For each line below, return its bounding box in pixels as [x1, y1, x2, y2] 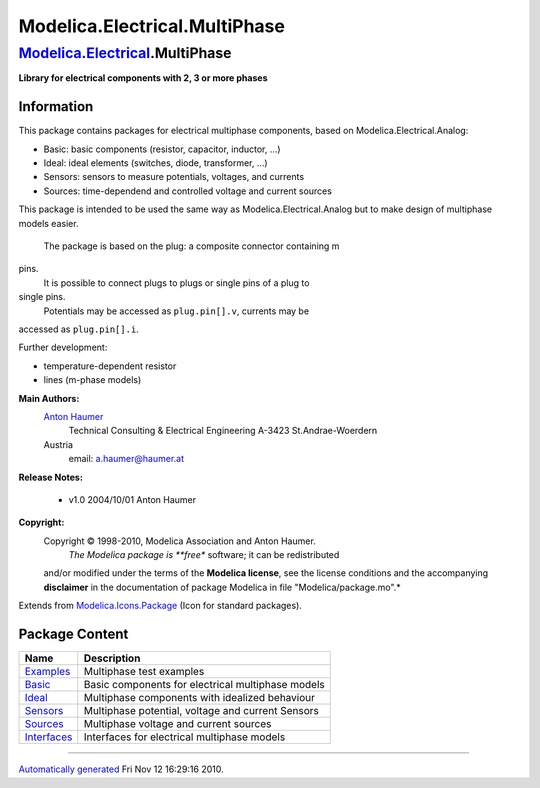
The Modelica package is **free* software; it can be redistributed [68, 549, 340, 561]
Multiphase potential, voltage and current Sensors [83, 704, 319, 718]
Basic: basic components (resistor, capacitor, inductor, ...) [43, 143, 281, 155]
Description [83, 651, 141, 665]
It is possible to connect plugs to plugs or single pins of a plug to [43, 276, 310, 289]
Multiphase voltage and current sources [83, 717, 272, 731]
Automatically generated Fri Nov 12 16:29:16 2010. [18, 763, 224, 775]
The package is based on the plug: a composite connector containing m [43, 240, 340, 252]
